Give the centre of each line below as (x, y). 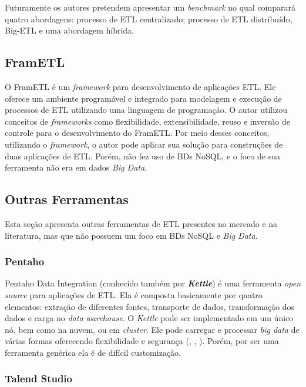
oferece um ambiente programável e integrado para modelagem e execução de (143, 98)
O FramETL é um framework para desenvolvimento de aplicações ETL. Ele (140, 86)
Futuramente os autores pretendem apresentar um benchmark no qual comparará (150, 7)
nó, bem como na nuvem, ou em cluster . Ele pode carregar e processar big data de (152, 329)
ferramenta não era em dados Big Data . (76, 167)
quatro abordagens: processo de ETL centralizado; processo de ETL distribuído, (149, 19)
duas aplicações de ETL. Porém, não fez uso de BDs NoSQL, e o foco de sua (142, 156)
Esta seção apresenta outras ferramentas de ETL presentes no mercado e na (141, 223)
